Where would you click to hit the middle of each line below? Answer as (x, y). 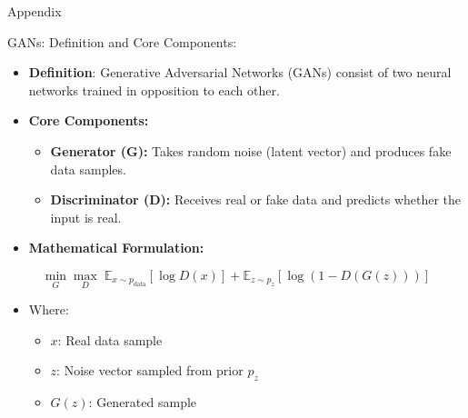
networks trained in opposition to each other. (154, 90)
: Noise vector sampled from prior (150, 370)
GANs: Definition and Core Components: (122, 41)
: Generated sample (143, 402)
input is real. (86, 217)
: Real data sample (110, 339)
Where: (49, 309)
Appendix (35, 11)
